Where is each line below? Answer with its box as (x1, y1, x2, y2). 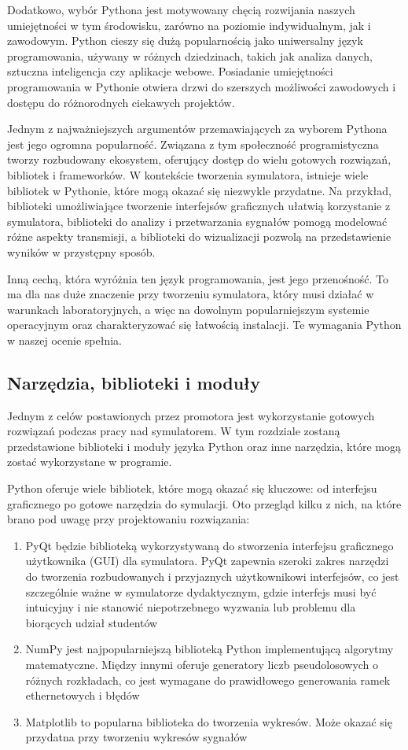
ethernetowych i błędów (25, 687, 140, 704)
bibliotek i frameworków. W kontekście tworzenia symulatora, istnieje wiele (7, 166, 369, 183)
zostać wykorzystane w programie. (7, 453, 172, 470)
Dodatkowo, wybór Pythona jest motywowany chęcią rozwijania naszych (7, 2, 355, 17)
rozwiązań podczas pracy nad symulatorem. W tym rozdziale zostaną (7, 423, 340, 439)
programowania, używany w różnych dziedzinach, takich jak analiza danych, (7, 47, 373, 64)
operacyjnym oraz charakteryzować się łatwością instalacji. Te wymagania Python (7, 316, 402, 333)
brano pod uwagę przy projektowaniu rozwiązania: (7, 511, 250, 527)
